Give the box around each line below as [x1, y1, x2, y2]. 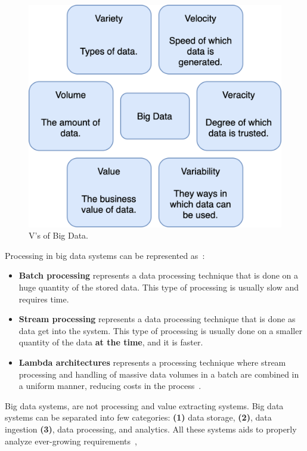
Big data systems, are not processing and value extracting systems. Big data [5, 399, 284, 412]
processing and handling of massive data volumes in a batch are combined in [18, 367, 299, 380]
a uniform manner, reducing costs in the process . [18, 379, 201, 392]
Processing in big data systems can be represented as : [5, 249, 205, 261]
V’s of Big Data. [29, 229, 89, 242]
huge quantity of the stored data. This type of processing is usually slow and [18, 281, 299, 294]
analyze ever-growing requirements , [5, 434, 137, 447]
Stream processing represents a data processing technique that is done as [18, 313, 296, 325]
